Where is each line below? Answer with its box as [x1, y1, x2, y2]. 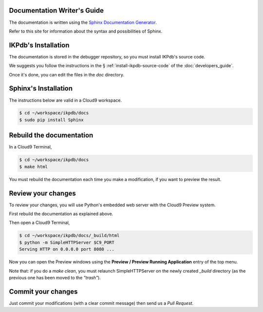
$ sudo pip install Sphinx [19, 117, 84, 123]
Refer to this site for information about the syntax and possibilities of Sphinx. [9, 28, 163, 34]
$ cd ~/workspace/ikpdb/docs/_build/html [19, 233, 120, 239]
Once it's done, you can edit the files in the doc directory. [9, 72, 124, 77]
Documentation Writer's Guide [9, 6, 104, 15]
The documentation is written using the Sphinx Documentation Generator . [9, 19, 157, 25]
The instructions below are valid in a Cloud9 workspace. [9, 97, 122, 103]
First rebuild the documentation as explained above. [9, 211, 113, 217]
